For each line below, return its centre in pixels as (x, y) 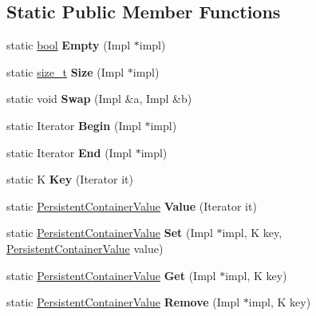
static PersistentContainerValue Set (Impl (110, 233)
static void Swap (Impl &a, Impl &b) (99, 99)
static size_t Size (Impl (65, 71)
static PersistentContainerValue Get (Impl (111, 275)
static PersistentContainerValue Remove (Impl (123, 302)
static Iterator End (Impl (69, 152)
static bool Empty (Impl (69, 45)
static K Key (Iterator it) (70, 179)
